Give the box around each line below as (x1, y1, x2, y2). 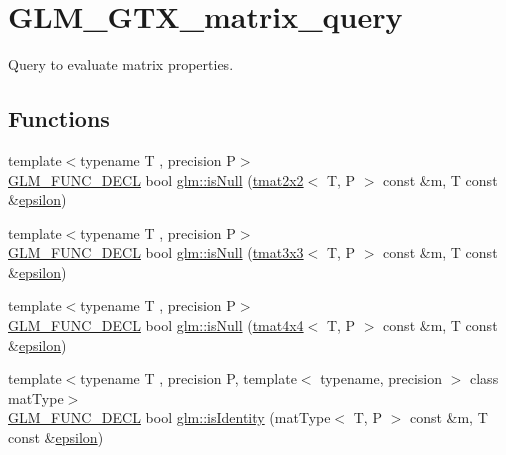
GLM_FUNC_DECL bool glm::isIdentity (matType (8, 407, 331, 428)
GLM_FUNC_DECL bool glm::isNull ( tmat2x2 (8, 169, 304, 190)
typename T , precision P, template (80, 368, 297, 389)
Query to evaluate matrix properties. (8, 54, 234, 75)
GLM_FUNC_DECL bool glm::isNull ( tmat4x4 (8, 315, 304, 336)
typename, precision (320, 368, 443, 389)
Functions (8, 103, 110, 134)
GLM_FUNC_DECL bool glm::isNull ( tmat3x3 (8, 242, 304, 263)
